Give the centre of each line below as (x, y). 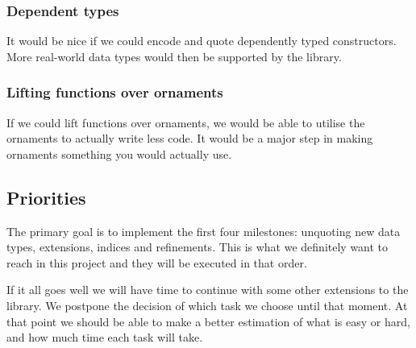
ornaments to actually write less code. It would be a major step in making (190, 138)
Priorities (46, 197)
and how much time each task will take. (105, 337)
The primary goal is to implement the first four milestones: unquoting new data (204, 231)
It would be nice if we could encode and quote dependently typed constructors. (202, 41)
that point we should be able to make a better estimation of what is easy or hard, (208, 321)
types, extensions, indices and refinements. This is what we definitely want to (198, 247)
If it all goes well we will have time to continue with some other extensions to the (208, 290)
